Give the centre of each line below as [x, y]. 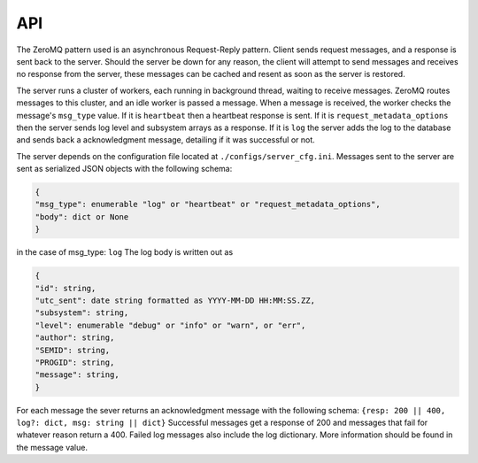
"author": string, [75, 338]
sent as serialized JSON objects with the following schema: [124, 169]
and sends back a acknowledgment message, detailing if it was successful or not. [166, 140]
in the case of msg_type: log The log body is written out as [125, 252]
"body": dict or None [82, 216]
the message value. [52, 447]
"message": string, [77, 375]
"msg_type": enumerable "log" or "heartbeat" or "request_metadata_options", [208, 204]
